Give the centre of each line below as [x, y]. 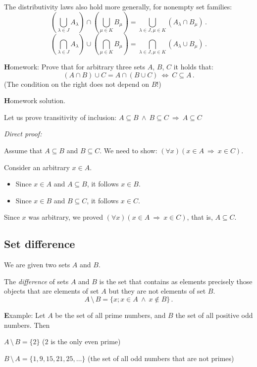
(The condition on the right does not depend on [77, 84]
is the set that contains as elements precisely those [176, 281]
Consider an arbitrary [37, 167]
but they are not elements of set [157, 291]
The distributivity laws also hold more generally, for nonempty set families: [118, 6]
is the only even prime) [86, 341]
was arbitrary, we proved [66, 217]
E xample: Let [25, 315]
